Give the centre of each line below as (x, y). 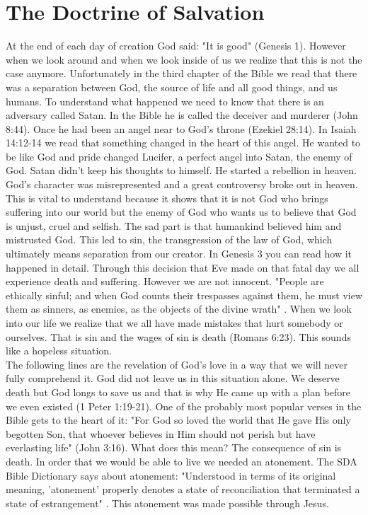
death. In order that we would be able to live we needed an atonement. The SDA (182, 461)
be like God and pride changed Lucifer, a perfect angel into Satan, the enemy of (179, 156)
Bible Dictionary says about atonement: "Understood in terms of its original (171, 475)
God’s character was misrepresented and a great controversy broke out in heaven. (182, 184)
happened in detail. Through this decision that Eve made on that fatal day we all (183, 267)
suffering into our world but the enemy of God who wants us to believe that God (181, 212)
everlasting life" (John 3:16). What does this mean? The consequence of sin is (174, 447)
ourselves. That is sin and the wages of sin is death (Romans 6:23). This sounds (178, 336)
